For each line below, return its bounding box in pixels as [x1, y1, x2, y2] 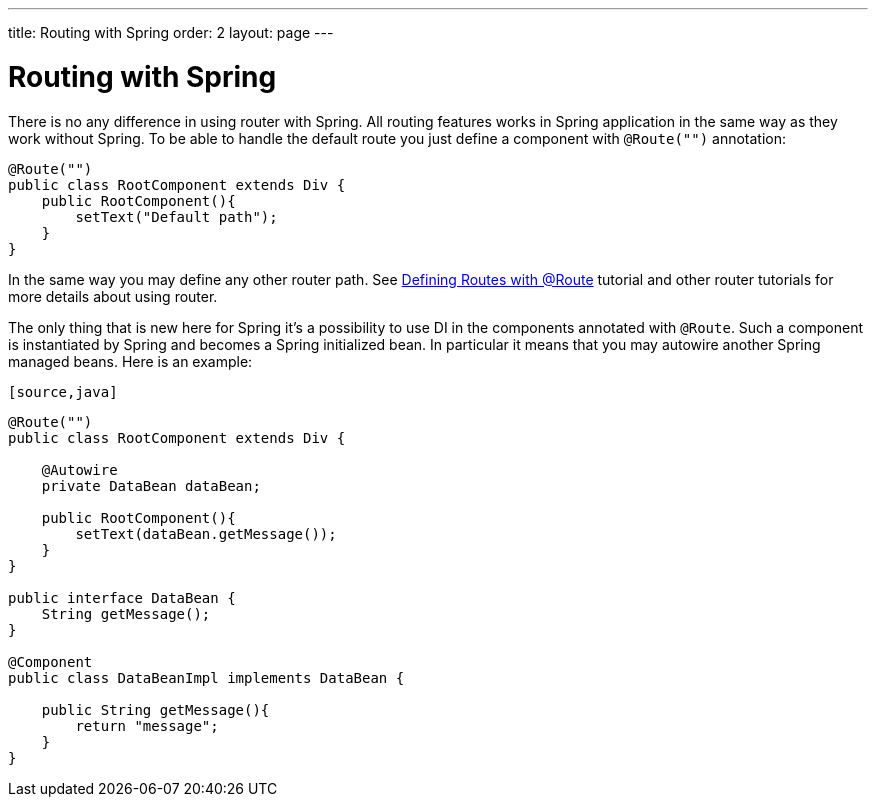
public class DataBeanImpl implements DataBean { [8, 669, 405, 686]
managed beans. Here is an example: [8, 352, 253, 370]
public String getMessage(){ [41, 701, 270, 718]
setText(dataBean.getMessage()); [75, 525, 337, 542]
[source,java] [8, 383, 118, 400]
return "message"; [75, 717, 219, 734]
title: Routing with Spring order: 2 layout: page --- [8, 24, 334, 41]
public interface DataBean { [8, 589, 236, 606]
